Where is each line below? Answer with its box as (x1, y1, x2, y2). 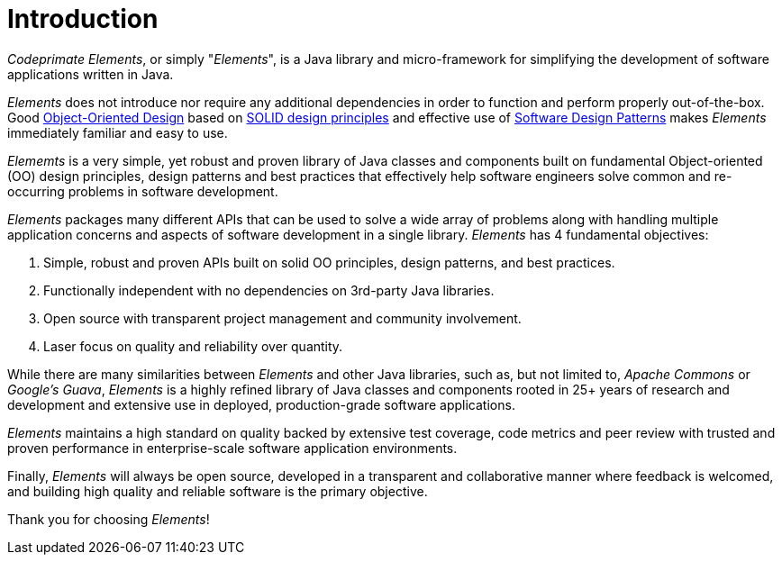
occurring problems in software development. (7, 183, 278, 199)
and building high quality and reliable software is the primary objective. (7, 483, 428, 499)
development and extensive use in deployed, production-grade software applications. (7, 396, 515, 412)
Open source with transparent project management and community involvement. (43, 310, 522, 326)
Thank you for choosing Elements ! (7, 511, 210, 527)
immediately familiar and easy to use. (7, 124, 228, 140)
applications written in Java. (7, 66, 174, 82)
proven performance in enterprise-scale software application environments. (7, 440, 458, 456)
